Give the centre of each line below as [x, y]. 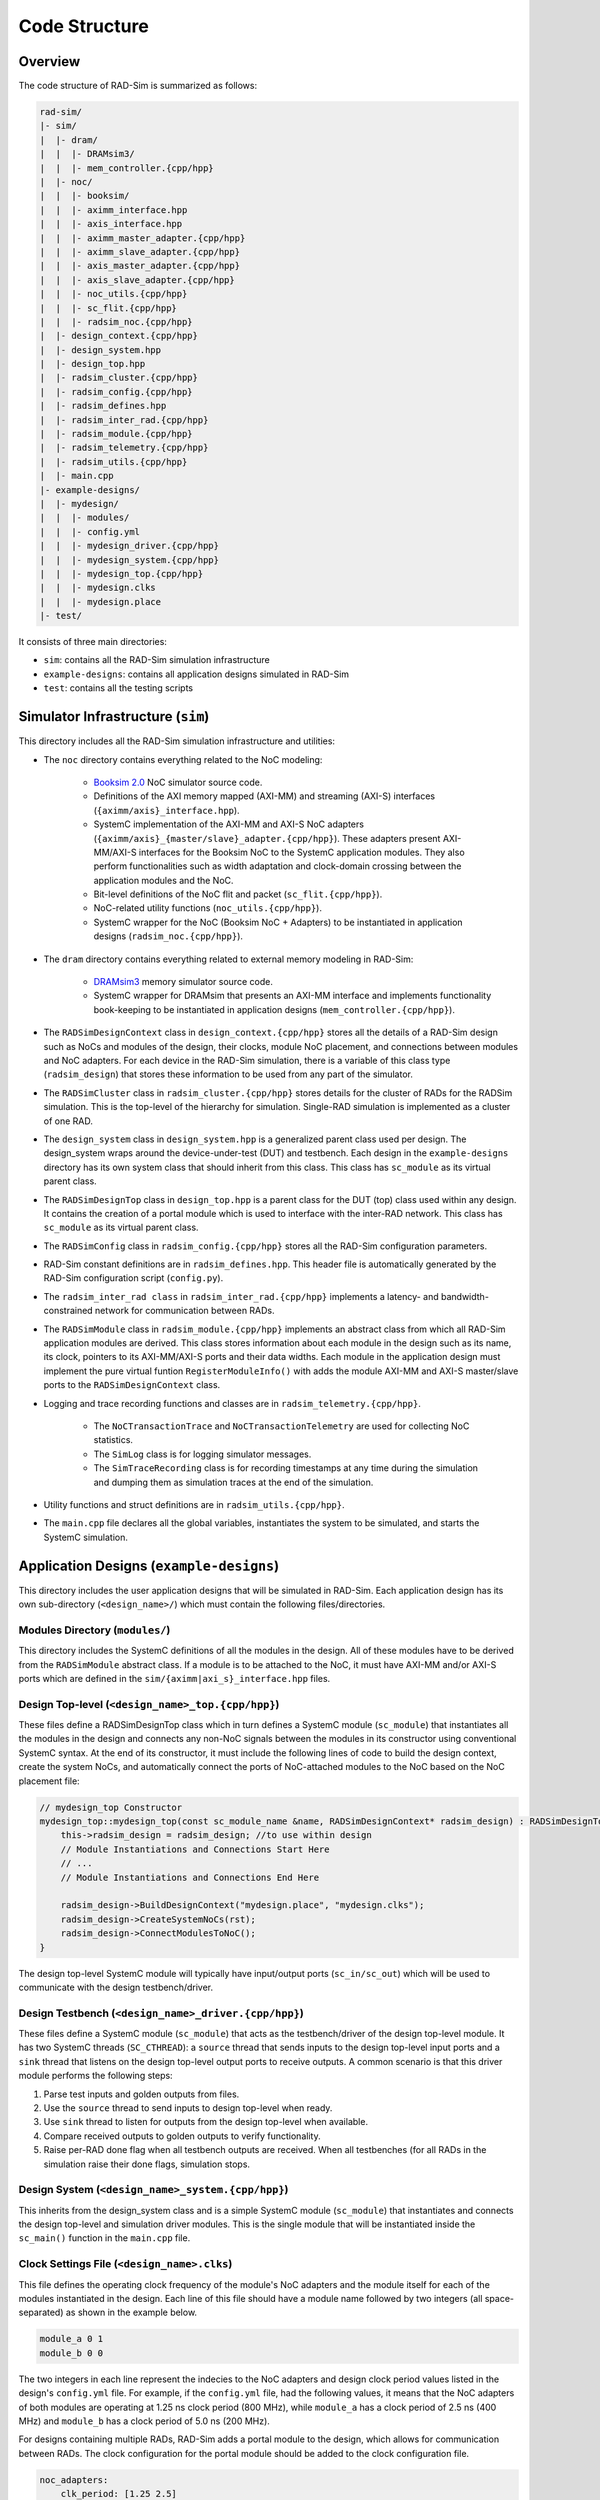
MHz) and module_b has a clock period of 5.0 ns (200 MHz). [144, 2421]
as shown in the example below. [131, 2312]
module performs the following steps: [96, 2076]
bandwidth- [465, 1296]
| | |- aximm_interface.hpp [113, 209]
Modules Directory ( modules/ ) [94, 1630]
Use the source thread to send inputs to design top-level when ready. [188, 2107]
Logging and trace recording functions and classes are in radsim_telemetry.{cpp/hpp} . [232, 1403]
